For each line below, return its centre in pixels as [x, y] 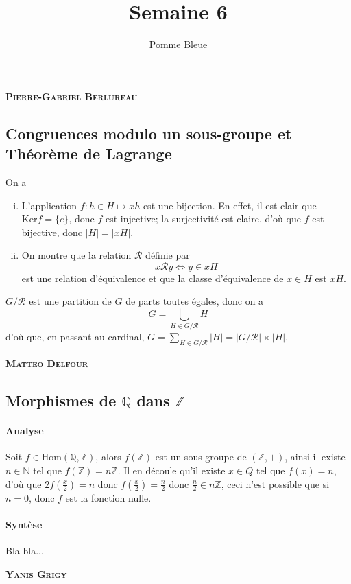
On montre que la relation [76, 255]
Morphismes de [61, 400]
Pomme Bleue [178, 44]
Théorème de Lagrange [89, 153]
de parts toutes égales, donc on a [195, 301]
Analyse [25, 431]
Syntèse [24, 524]
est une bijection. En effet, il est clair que [230, 205]
